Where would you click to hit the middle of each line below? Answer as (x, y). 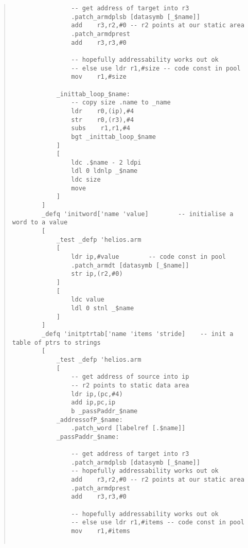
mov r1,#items (101, 531)
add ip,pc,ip (93, 403)
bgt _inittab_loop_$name (113, 137)
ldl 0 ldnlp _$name (104, 171)
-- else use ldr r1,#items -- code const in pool (158, 523)
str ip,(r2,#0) (97, 274)
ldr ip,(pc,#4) (97, 394)
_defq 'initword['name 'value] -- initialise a (138, 214)
